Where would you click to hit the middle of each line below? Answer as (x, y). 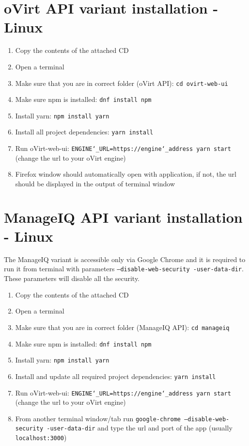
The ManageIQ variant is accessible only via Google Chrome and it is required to (125, 259)
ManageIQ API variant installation (123, 217)
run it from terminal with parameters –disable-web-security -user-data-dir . (124, 269)
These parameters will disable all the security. (72, 278)
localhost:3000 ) (41, 438)
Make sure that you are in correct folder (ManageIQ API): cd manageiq (122, 327)
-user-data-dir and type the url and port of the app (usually (140, 428)
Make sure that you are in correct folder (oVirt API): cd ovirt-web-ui (122, 83)
